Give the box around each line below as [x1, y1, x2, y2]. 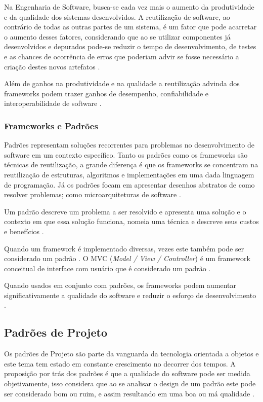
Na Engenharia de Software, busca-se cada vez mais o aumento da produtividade [4, 2, 254, 12]
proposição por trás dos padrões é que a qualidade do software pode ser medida [4, 368, 250, 379]
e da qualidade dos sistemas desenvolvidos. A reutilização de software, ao [4, 11, 230, 22]
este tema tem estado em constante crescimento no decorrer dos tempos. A [4, 358, 236, 369]
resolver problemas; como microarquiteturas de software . [4, 189, 181, 200]
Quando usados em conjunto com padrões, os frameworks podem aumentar [4, 280, 237, 290]
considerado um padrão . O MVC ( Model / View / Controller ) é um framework [4, 253, 250, 264]
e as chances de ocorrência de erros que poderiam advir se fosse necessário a [4, 51, 239, 61]
